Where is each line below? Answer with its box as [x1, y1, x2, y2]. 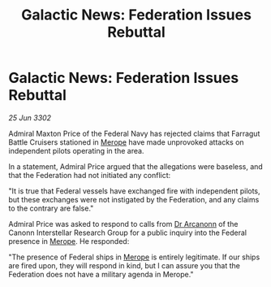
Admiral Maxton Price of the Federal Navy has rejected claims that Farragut [8, 128, 260, 138]
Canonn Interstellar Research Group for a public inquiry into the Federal [8, 228, 247, 237]
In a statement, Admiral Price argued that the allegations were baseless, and [8, 161, 264, 172]
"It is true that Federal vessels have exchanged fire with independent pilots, [8, 185, 261, 196]
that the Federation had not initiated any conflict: [8, 170, 171, 180]
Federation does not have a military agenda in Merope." [8, 269, 194, 279]
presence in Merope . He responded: [8, 236, 130, 246]
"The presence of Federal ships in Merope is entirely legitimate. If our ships [8, 252, 260, 262]
